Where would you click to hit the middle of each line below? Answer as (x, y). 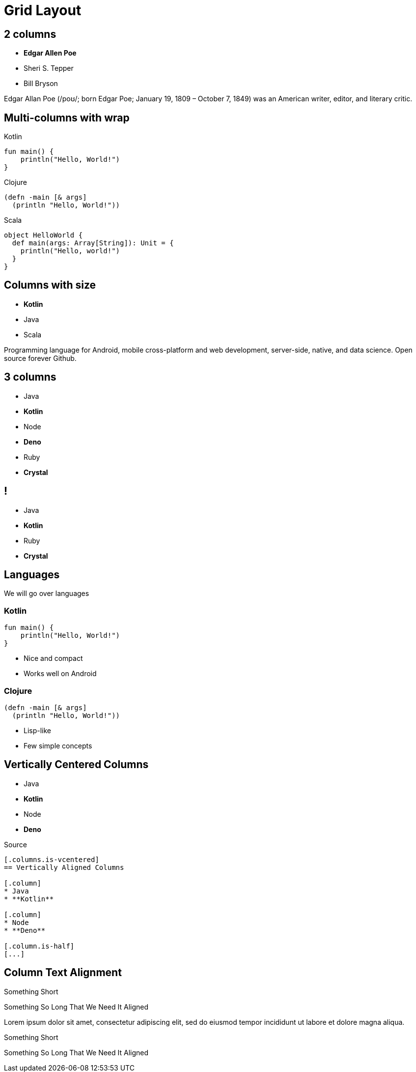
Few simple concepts (58, 745)
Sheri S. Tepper (49, 68)
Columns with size (50, 285)
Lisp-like (38, 730)
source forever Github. (40, 358)
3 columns (30, 377)
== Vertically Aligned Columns (64, 867)
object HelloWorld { (43, 235)
